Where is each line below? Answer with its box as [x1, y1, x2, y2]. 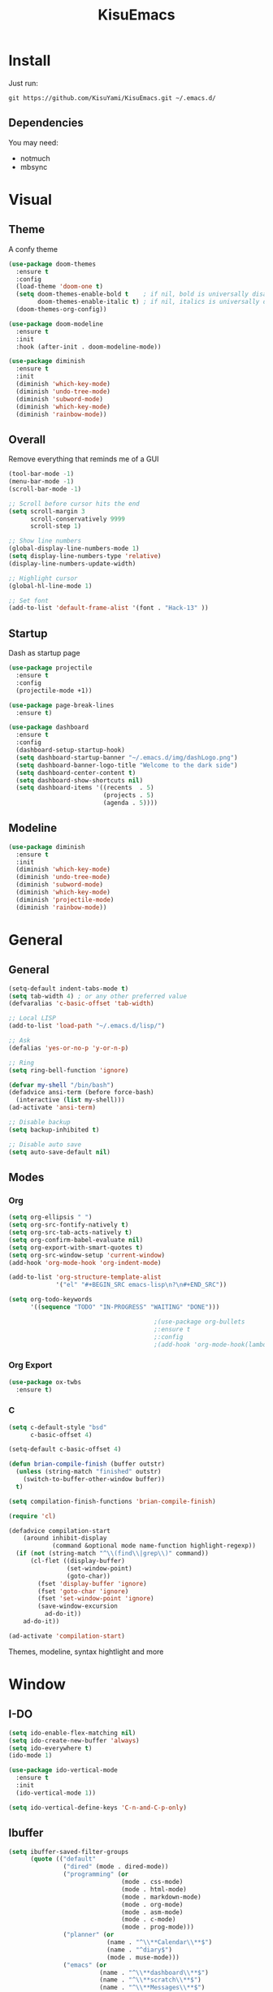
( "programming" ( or [63, 1870, 129, 1878]
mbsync [19, 162, 48, 171]
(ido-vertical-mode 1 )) [15, 1789, 96, 1797]
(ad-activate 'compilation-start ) [8, 1631, 126, 1640]
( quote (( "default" [29, 1855, 96, 1864]
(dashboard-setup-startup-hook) [15, 746, 126, 754]
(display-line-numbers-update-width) [8, 559, 136, 568]
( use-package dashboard [8, 723, 89, 732]
